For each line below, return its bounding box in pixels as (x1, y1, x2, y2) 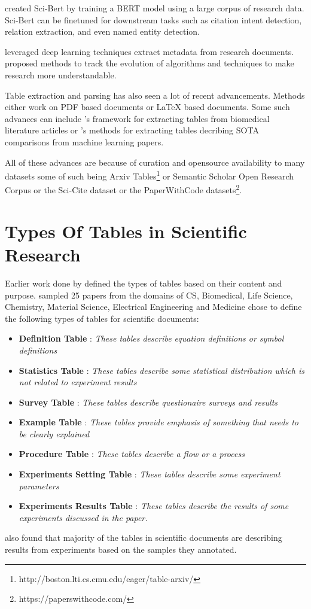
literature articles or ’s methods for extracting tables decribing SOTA (5, 124, 259, 136)
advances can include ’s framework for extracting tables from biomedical (5, 112, 270, 124)
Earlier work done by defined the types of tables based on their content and (5, 276, 282, 289)
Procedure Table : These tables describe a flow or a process (19, 447, 245, 460)
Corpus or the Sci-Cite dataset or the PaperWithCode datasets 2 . (5, 182, 242, 196)
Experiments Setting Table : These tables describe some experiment (19, 468, 280, 480)
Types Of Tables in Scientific (5, 218, 247, 243)
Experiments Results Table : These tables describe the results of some (19, 500, 289, 512)
